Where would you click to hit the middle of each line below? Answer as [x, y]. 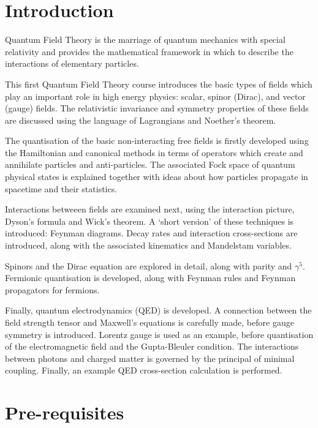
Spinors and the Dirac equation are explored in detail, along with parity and [149, 265]
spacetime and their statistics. [61, 188]
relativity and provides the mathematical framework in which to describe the [149, 51]
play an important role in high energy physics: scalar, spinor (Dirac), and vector [155, 96]
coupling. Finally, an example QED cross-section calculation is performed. [144, 370]
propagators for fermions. [52, 289]
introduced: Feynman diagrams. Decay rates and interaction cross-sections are [151, 233]
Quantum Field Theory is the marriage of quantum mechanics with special [145, 39]
